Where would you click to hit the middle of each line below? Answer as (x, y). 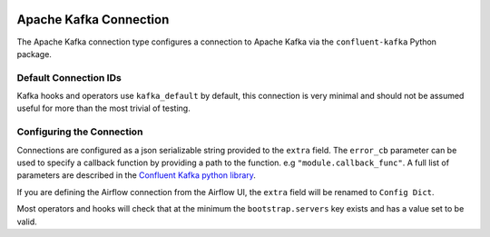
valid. (27, 222)
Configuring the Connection (80, 132)
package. (34, 54)
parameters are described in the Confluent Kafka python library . (136, 175)
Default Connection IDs (69, 77)
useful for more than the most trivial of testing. (103, 108)
